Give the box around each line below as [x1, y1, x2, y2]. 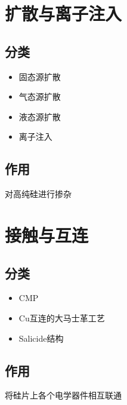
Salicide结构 [18, 332, 64, 344]
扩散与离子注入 [5, 1, 122, 26]
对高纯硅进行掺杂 [5, 188, 72, 200]
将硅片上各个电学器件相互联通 [5, 389, 122, 401]
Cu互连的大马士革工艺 [18, 311, 105, 324]
